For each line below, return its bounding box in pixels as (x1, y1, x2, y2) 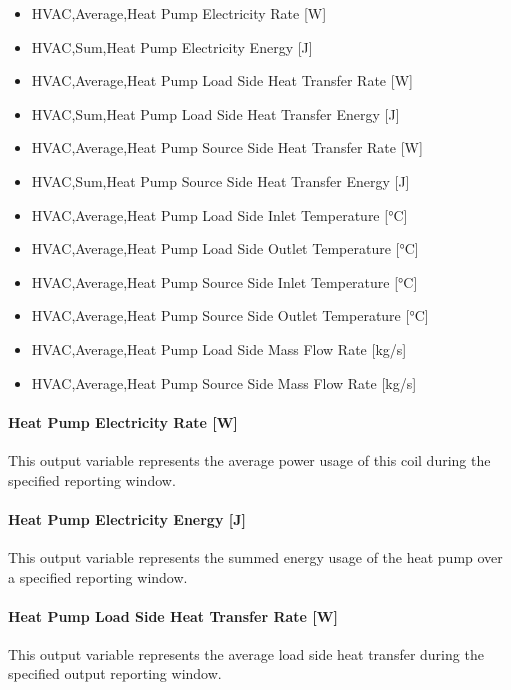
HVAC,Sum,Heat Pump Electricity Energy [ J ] (31, 36, 313, 57)
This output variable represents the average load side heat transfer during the (8, 643, 484, 664)
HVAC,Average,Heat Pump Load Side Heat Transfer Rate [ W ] (31, 70, 413, 91)
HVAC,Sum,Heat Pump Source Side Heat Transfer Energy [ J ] (31, 170, 410, 191)
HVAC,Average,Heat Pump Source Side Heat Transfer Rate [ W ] (31, 137, 423, 158)
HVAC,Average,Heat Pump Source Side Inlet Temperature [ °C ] (31, 271, 418, 292)
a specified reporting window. (8, 566, 188, 587)
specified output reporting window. (8, 663, 222, 684)
